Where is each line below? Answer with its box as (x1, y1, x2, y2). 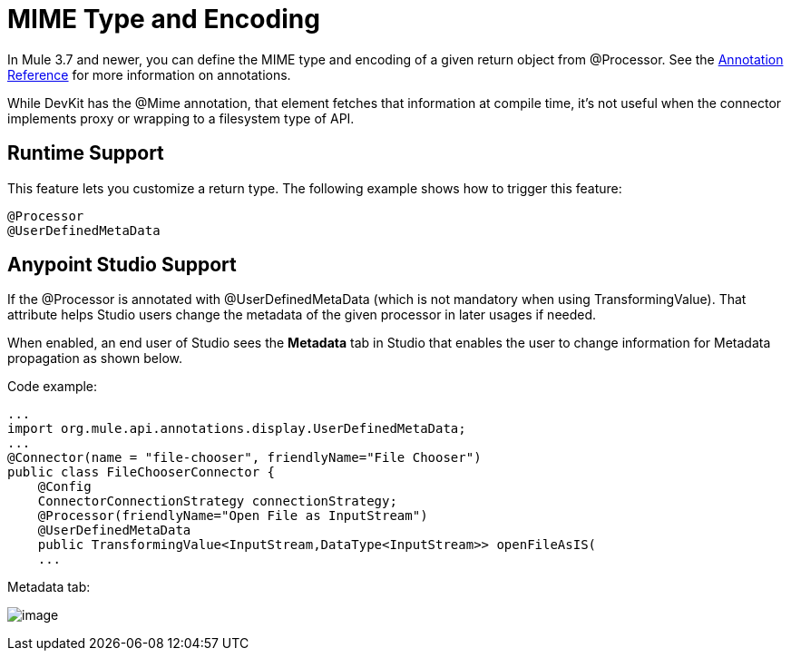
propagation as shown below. (7, 350, 182, 367)
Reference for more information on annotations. (7, 66, 291, 83)
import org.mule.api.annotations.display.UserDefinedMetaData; (7, 421, 466, 437)
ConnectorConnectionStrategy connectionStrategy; (37, 494, 397, 509)
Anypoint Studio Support (7, 253, 237, 277)
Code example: (7, 378, 98, 395)
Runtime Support (7, 142, 164, 165)
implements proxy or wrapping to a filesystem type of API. (7, 110, 355, 126)
